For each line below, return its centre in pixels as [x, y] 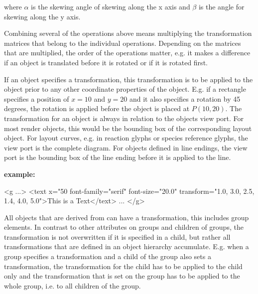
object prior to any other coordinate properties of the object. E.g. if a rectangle [125, 89]
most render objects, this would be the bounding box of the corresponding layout [128, 128]
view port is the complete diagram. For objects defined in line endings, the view [126, 147]
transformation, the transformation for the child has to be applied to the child [123, 266]
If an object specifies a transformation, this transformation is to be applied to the [129, 79]
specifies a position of [37, 98]
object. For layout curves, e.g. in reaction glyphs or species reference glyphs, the [126, 138]
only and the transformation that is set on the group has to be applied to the [122, 276]
